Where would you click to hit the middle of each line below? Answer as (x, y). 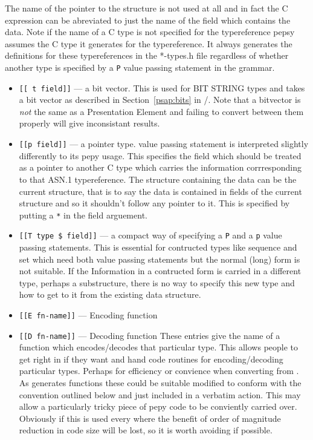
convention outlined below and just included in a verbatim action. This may (160, 394)
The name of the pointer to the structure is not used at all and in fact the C (147, 8)
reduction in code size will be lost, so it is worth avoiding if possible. (146, 430)
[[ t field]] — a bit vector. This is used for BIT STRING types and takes (162, 87)
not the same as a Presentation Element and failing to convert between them (161, 111)
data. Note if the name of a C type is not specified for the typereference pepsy (150, 32)
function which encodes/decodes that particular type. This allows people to (159, 347)
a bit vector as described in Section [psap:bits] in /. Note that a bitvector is (160, 100)
